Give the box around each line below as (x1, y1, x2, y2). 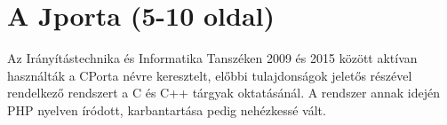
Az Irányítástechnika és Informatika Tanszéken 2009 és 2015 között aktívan (7, 49, 418, 67)
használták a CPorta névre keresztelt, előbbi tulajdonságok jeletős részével (7, 66, 412, 84)
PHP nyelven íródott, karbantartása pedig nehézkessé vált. (7, 100, 326, 119)
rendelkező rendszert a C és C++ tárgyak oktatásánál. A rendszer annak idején (7, 83, 441, 102)
